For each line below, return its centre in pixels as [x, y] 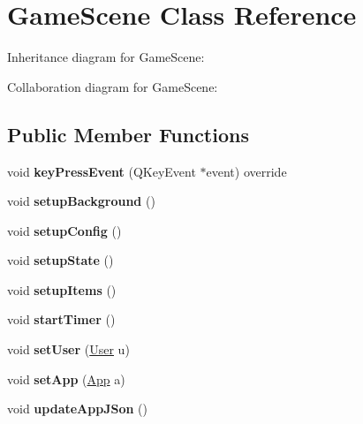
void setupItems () [62, 289]
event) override [246, 171]
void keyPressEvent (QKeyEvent [102, 171]
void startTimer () [61, 319]
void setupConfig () [64, 230]
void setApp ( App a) [66, 379]
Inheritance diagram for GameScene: [106, 57]
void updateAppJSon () [77, 409]
